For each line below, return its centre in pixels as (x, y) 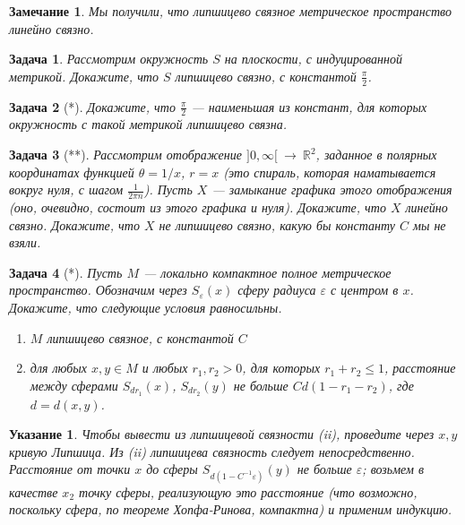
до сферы (172, 469)
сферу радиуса (277, 290)
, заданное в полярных (376, 155)
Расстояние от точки (70, 469)
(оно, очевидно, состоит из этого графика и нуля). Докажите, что (198, 207)
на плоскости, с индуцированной (313, 59)
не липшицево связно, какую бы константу (277, 224)
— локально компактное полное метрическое (267, 272)
